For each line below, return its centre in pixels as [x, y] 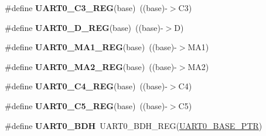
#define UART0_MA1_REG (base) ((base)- [91, 47]
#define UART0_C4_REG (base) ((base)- [86, 86]
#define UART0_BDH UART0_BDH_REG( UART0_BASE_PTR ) [134, 125]
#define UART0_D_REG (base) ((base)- [84, 27]
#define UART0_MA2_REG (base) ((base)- [91, 66]
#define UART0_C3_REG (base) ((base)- [86, 8]
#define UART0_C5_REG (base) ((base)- [86, 105]
